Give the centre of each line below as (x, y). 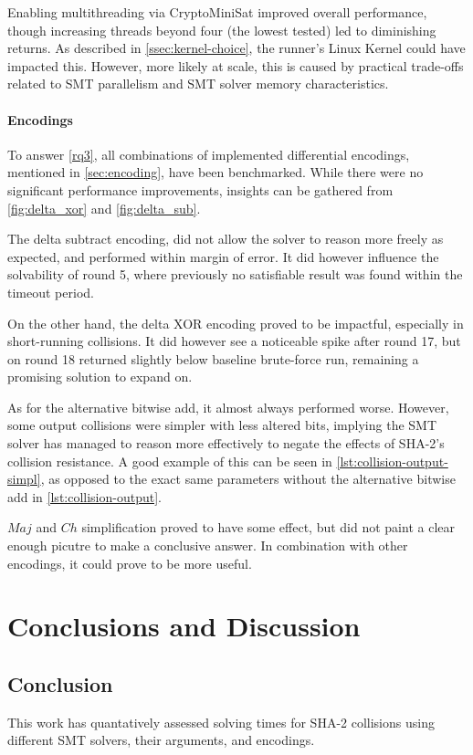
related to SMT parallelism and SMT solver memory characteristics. (198, 84)
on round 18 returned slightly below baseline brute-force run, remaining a (213, 358)
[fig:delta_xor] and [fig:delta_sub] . (104, 208)
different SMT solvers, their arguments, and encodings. (161, 740)
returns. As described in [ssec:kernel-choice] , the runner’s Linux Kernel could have (236, 48)
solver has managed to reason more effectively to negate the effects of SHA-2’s (226, 443)
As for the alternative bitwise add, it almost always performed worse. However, (228, 407)
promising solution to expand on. (100, 377)
